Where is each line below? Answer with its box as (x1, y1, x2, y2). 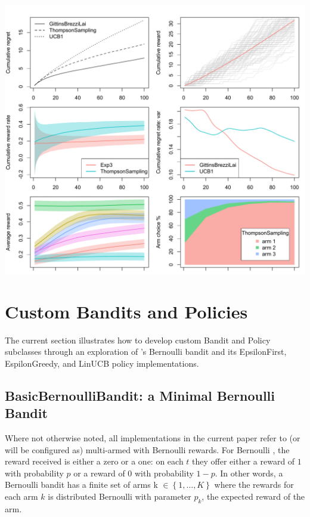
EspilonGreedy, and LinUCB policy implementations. (5, 357, 199, 369)
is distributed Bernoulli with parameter (48, 490, 191, 502)
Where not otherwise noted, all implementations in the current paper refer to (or (5, 431, 300, 444)
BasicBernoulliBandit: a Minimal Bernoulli (5, 386, 275, 404)
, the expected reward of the (201, 490, 305, 502)
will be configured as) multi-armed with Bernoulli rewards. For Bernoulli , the (5, 443, 290, 456)
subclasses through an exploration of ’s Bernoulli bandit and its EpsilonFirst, (5, 345, 287, 358)
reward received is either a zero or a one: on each (5, 455, 184, 468)
